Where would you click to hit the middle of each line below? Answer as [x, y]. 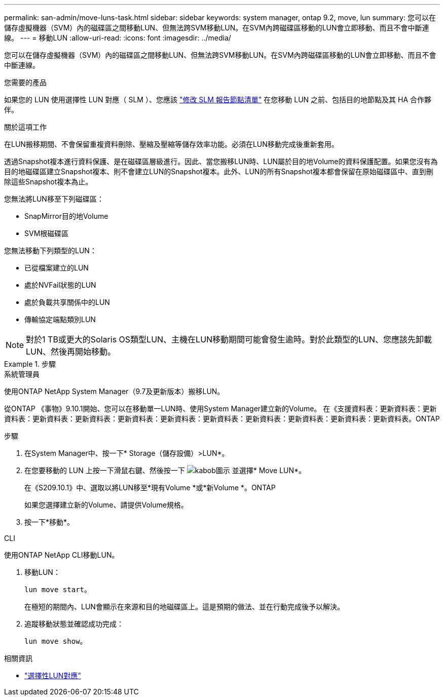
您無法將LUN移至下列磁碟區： [54, 199]
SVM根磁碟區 [47, 233]
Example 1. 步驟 [30, 364]
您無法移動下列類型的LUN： [50, 250]
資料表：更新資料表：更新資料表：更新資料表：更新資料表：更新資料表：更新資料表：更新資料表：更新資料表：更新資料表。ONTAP [222, 419]
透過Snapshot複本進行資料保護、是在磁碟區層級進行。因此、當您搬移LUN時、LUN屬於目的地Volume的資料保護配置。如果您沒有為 [221, 161]
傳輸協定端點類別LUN [60, 319]
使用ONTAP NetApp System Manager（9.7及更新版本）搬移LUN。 [114, 391]
